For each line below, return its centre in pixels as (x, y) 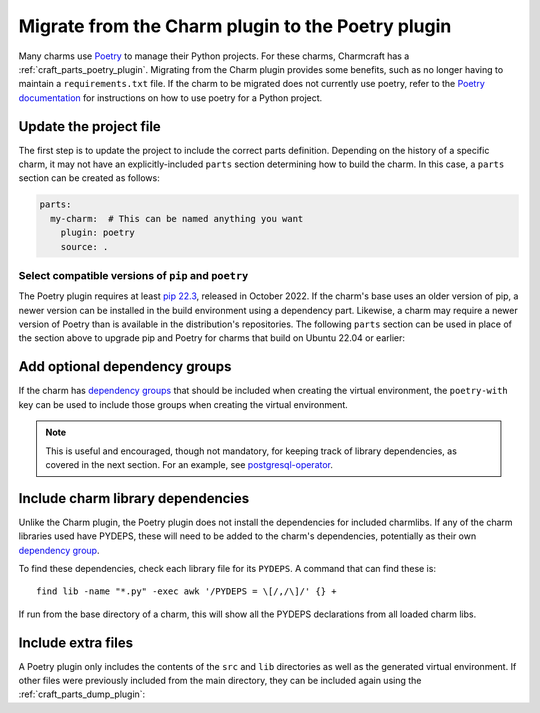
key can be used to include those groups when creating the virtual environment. (183, 404)
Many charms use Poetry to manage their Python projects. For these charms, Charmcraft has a (214, 56)
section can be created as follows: (89, 178)
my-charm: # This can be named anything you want (177, 218)
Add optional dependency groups (125, 366)
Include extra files (76, 642)
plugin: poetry (97, 233)
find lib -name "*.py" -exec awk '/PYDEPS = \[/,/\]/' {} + (186, 591)
